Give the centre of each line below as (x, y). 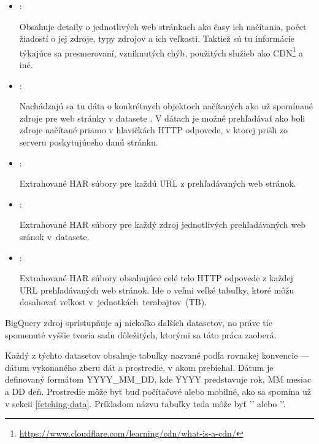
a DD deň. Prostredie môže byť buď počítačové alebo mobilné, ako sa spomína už (158, 391)
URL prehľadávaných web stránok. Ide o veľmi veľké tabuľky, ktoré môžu (157, 290)
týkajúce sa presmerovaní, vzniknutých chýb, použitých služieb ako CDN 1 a (161, 52)
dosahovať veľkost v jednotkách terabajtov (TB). (113, 302)
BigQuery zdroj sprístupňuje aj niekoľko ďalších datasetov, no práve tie (139, 322)
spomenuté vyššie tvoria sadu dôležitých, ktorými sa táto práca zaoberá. (141, 334)
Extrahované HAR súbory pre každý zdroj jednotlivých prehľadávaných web (163, 224)
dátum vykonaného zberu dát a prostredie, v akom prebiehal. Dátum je (139, 367)
